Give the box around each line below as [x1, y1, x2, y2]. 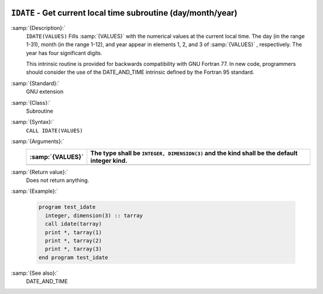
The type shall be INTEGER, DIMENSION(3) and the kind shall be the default [90, 148, 298, 157]
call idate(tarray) [45, 220, 102, 228]
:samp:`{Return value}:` [11, 168, 69, 175]
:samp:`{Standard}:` [11, 80, 60, 87]
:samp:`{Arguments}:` [11, 138, 65, 145]
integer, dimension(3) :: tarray [45, 212, 143, 219]
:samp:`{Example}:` [11, 187, 59, 195]
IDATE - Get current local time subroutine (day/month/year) [11, 8, 237, 18]
